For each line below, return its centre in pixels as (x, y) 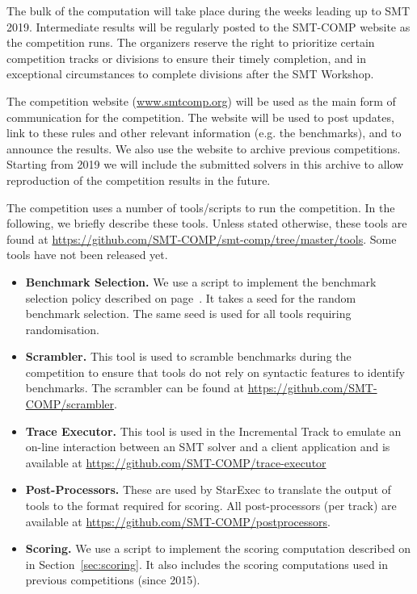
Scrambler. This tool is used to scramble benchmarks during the (188, 356)
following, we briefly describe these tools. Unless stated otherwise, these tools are (207, 223)
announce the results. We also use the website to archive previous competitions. (204, 148)
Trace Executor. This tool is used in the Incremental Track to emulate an (213, 431)
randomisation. (62, 329)
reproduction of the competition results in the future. (139, 180)
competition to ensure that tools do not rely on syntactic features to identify (215, 372)
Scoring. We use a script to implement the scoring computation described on (218, 548)
